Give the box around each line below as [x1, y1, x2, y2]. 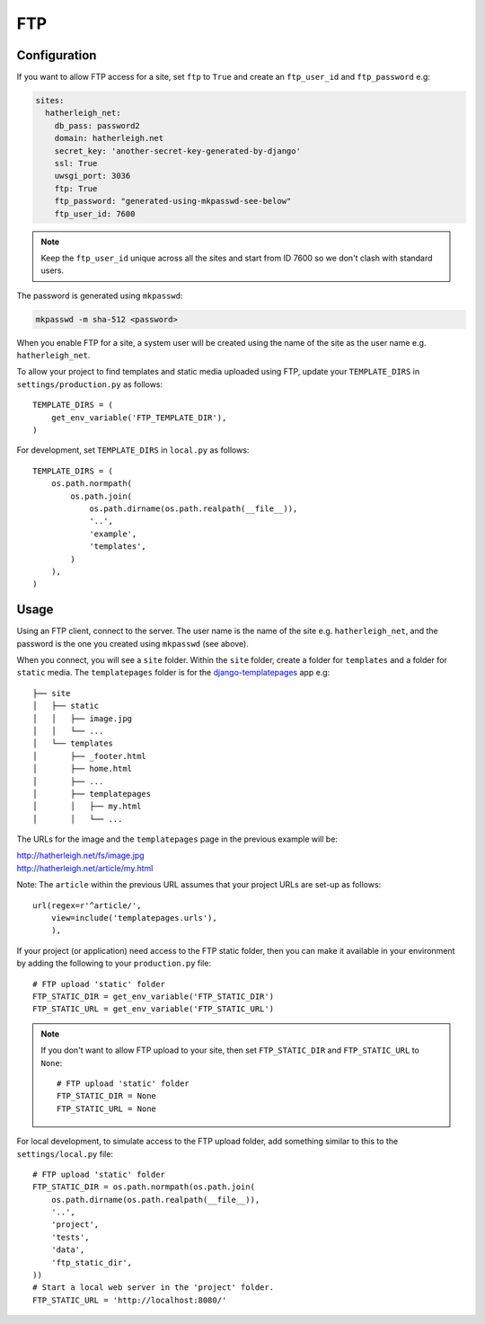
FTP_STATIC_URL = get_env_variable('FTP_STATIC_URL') [32, 1004, 274, 1014]
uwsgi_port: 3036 [54, 171, 131, 181]
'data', [50, 1245, 85, 1255]
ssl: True [54, 158, 98, 168]
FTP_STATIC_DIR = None [57, 1091, 157, 1101]
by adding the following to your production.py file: [16, 958, 211, 969]
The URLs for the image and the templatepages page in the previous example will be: [16, 834, 339, 844]
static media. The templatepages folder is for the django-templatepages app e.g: [16, 667, 331, 678]
